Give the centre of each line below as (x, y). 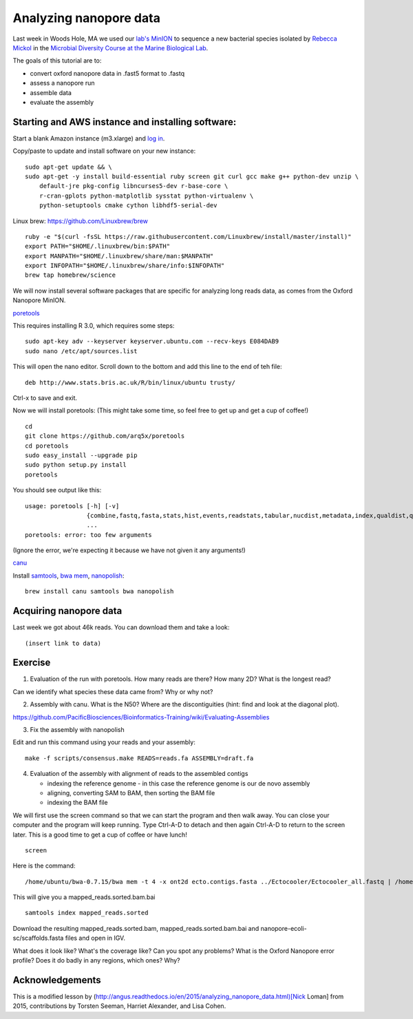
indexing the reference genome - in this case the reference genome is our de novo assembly (179, 783)
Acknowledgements (57, 980)
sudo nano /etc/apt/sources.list (81, 351)
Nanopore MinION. (39, 300)
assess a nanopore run (63, 83)
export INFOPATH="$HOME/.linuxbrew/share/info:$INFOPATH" (125, 266)
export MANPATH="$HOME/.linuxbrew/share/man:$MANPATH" (119, 256)
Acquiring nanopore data (67, 611)
